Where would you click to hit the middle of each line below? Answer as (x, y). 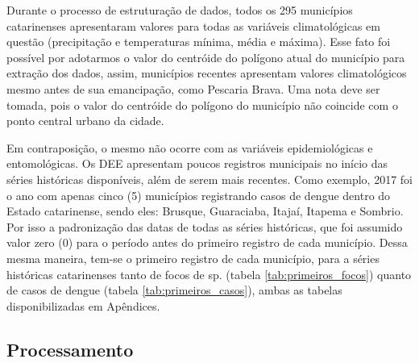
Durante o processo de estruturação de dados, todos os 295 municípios (180, 10)
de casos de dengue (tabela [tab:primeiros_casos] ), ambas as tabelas (174, 290)
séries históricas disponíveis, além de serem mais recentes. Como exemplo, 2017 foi (209, 179)
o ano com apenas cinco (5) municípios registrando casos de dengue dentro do (199, 195)
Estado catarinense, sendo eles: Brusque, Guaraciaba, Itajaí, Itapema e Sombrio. (205, 211)
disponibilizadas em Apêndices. (83, 305)
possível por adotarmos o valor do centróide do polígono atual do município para (206, 57)
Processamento (70, 349)
